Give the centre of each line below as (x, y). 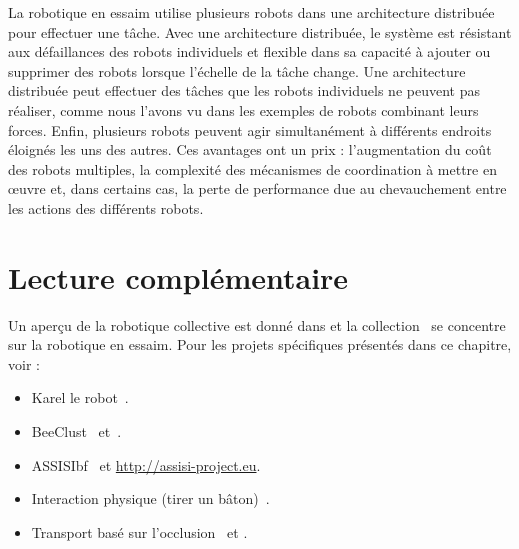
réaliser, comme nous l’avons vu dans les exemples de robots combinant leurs (243, 109)
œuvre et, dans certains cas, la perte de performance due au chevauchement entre (257, 188)
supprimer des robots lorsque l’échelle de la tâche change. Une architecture (237, 70)
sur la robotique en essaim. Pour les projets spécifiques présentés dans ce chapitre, (260, 344)
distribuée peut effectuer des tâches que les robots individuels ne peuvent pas (244, 90)
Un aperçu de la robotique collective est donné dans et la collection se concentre (257, 324)
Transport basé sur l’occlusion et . (139, 531)
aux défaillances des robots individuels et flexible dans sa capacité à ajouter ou (249, 51)
